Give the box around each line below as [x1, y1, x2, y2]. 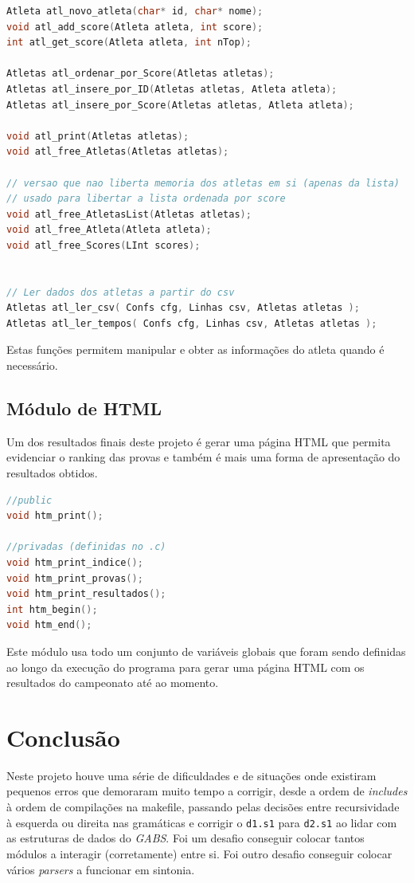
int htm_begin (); [6, 603, 98, 615]
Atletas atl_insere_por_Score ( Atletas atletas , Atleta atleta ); [6, 99, 354, 111]
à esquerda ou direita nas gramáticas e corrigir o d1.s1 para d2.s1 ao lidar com [6, 814, 397, 830]
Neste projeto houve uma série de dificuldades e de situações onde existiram [6, 767, 377, 783]
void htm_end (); [6, 619, 92, 631]
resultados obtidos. [6, 465, 98, 481]
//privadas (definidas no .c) [6, 541, 166, 553]
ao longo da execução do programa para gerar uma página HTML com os [6, 658, 365, 675]
